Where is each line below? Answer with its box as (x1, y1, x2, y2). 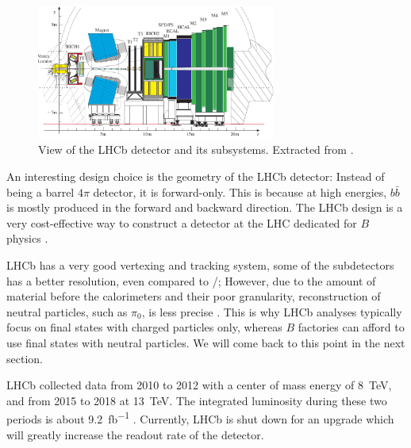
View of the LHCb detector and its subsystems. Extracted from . (38, 141, 354, 158)
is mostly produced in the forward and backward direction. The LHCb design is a (6, 199, 403, 216)
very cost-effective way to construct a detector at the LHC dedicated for (6, 214, 357, 231)
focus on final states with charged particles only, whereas (6, 319, 282, 335)
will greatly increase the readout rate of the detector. (6, 426, 264, 442)
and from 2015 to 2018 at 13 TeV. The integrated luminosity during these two (6, 392, 387, 408)
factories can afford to (298, 319, 405, 335)
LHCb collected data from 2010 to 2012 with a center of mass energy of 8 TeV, (6, 377, 392, 393)
